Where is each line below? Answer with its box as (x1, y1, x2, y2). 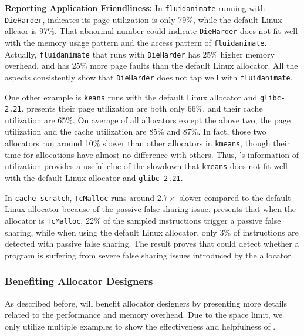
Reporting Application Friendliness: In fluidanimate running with (5, 2, 265, 14)
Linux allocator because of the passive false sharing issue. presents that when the (5, 203, 296, 215)
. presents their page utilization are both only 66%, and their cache (21, 102, 263, 115)
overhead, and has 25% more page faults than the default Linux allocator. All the (5, 59, 298, 72)
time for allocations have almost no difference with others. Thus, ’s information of (5, 148, 299, 160)
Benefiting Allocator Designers (5, 274, 153, 288)
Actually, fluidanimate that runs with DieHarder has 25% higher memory (5, 48, 275, 60)
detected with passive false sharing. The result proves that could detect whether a (5, 237, 299, 250)
